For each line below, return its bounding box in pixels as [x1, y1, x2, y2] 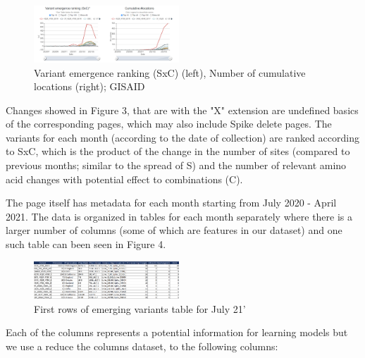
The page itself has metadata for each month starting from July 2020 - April [6, 195, 337, 210]
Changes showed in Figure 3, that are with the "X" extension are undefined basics [6, 102, 359, 117]
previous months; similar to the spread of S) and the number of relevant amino [6, 158, 347, 173]
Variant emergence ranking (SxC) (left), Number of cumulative [34, 65, 306, 80]
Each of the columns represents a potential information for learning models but [6, 325, 348, 340]
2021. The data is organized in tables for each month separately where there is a [6, 209, 353, 223]
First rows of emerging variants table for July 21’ [34, 301, 246, 316]
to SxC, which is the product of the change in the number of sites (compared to [6, 144, 350, 159]
